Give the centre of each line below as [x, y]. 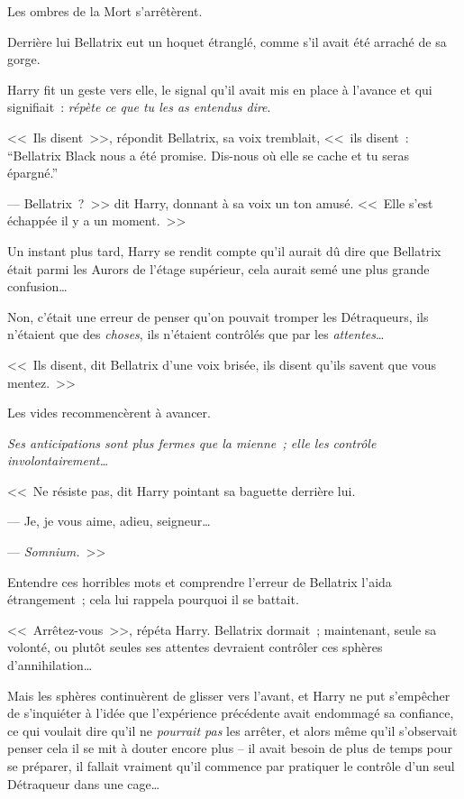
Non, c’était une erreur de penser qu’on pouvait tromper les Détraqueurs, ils [218, 316]
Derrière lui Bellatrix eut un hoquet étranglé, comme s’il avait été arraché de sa [227, 41]
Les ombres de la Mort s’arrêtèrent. [105, 11]
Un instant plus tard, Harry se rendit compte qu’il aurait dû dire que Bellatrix [224, 250]
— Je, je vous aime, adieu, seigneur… [109, 521]
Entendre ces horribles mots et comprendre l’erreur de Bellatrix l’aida [200, 581]
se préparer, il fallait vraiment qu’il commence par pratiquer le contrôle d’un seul [231, 766]
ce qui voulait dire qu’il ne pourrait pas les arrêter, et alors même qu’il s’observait [232, 730]
